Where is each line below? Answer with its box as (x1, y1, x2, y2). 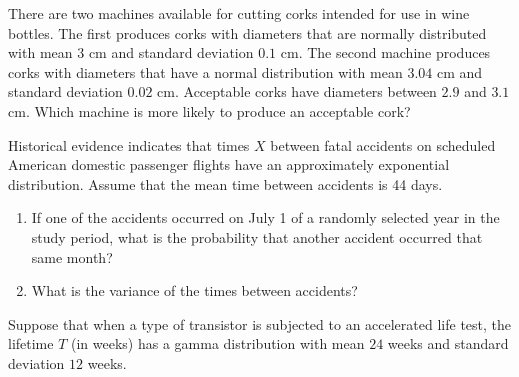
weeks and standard (387, 333, 509, 354)
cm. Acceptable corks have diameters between (157, 81, 437, 102)
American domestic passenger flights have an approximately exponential (8, 154, 450, 175)
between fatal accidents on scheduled (270, 134, 496, 155)
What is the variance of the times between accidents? (31, 280, 358, 301)
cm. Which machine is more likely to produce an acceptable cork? (8, 100, 411, 121)
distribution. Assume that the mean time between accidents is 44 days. (8, 173, 443, 194)
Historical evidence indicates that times (8, 134, 250, 155)
